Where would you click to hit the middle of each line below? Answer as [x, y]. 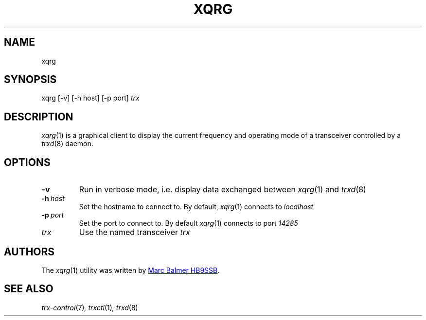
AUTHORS [29, 252]
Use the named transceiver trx [134, 232]
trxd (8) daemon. [67, 144]
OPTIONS [27, 162]
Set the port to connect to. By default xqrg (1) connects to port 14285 [188, 223]
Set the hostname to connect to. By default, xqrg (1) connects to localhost [196, 207]
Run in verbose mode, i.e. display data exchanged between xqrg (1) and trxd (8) [222, 190]
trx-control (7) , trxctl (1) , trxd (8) [90, 307]
